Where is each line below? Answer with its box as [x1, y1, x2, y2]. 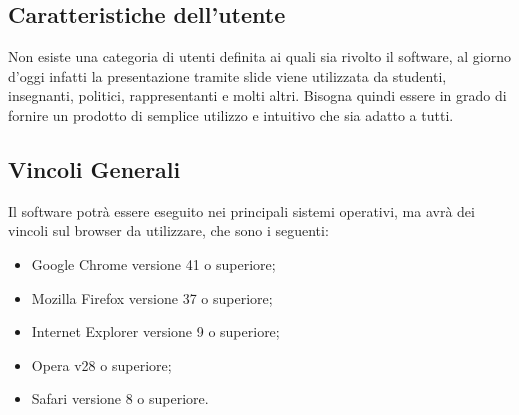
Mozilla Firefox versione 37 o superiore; [31, 287, 273, 308]
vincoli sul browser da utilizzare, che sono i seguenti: [8, 220, 329, 241]
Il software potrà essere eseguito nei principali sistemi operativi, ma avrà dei [8, 200, 475, 221]
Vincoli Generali [8, 153, 181, 184]
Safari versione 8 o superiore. [31, 388, 209, 409]
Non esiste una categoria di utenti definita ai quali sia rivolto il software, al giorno [8, 46, 511, 67]
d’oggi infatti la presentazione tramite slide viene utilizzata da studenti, [8, 65, 447, 86]
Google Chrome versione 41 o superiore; [31, 253, 276, 274]
